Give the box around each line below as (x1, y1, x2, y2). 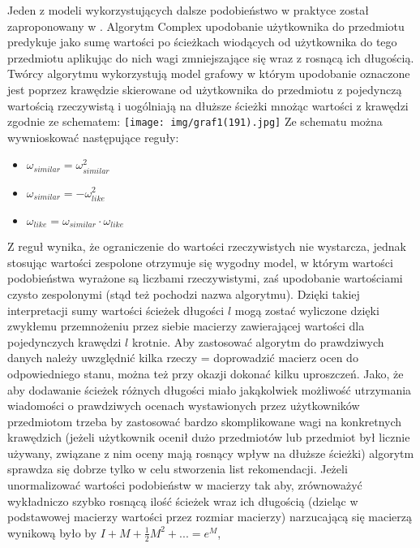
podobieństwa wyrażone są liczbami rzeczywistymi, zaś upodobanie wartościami (7, 270, 403, 287)
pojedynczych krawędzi (7, 333, 122, 350)
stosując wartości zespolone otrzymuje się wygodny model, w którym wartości (7, 253, 393, 270)
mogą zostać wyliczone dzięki (234, 301, 379, 318)
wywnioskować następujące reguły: (7, 128, 179, 145)
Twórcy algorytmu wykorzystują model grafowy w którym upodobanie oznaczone (7, 65, 410, 82)
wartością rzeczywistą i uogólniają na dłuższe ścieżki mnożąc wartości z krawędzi (7, 97, 409, 114)
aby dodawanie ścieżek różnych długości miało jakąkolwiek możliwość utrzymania (7, 381, 412, 398)
